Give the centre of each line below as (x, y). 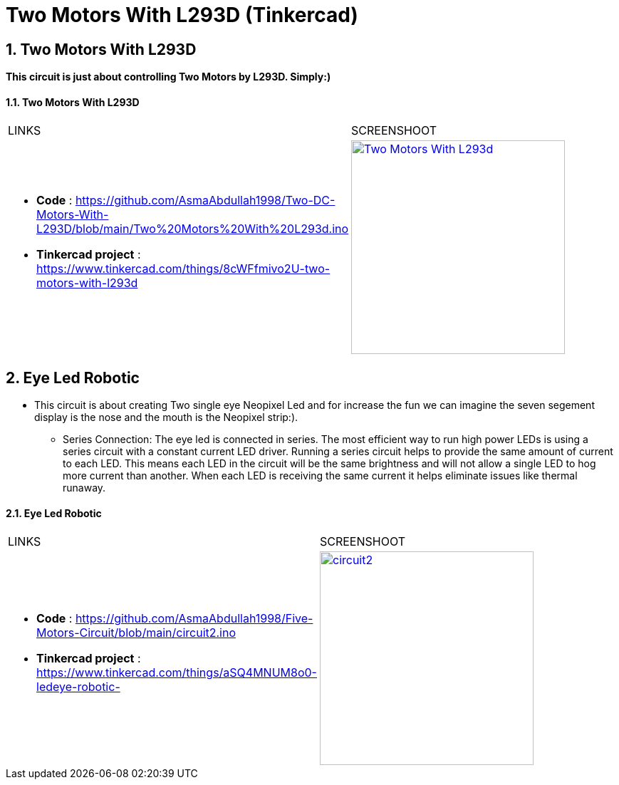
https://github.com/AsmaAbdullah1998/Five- (194, 619)
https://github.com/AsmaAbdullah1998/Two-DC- (205, 201)
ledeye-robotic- (78, 687)
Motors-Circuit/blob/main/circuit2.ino (136, 633)
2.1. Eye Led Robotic (54, 513)
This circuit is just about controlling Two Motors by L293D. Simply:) (168, 77)
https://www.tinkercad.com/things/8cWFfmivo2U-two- (183, 269)
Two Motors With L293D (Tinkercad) (182, 15)
